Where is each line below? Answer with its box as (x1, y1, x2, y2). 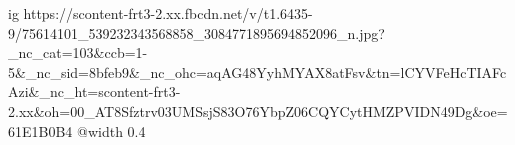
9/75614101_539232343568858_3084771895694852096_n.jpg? (8, 22, 385, 43)
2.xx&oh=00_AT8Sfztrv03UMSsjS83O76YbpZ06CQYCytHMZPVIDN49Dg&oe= (8, 100, 508, 121)
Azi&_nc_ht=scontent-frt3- (8, 81, 181, 102)
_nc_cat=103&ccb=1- (8, 42, 148, 63)
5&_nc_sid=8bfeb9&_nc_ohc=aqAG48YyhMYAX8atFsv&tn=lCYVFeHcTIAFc (8, 61, 507, 82)
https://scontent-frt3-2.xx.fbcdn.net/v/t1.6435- (23, 3, 313, 23)
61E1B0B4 (8, 120, 73, 141)
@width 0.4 (77, 120, 146, 141)
